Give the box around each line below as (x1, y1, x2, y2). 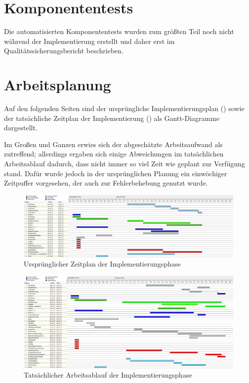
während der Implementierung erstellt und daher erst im (4, 36, 175, 46)
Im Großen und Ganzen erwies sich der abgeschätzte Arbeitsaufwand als (4, 139, 223, 149)
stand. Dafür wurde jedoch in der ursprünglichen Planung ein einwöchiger (4, 168, 227, 178)
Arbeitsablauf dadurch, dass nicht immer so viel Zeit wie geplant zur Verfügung (4, 158, 245, 168)
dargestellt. (4, 122, 38, 133)
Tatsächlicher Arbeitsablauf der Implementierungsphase (24, 370, 192, 380)
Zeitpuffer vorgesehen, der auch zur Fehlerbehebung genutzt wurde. (4, 178, 208, 188)
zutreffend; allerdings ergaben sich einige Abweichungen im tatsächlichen (4, 149, 224, 159)
